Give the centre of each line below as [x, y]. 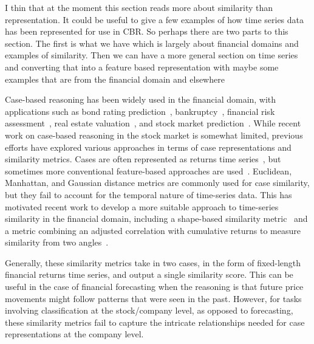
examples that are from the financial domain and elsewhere [115, 79]
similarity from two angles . [57, 242]
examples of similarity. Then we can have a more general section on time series [152, 55]
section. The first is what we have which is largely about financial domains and [152, 43]
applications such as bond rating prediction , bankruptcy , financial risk [140, 111]
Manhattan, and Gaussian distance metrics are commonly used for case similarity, [157, 183]
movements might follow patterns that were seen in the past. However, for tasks [153, 298]
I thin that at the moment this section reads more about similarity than [139, 7]
